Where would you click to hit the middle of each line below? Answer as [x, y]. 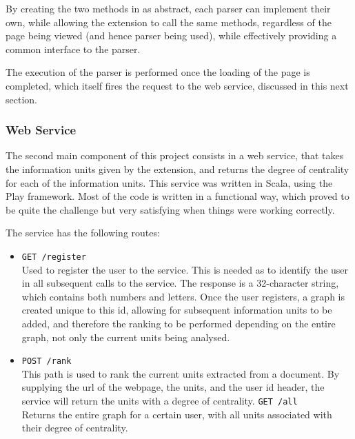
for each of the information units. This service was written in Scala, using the [169, 182]
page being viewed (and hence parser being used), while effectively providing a [171, 35]
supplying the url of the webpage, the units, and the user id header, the [173, 387]
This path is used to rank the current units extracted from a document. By [181, 373]
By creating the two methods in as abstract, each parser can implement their [168, 8]
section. [21, 99]
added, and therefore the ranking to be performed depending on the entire [179, 323]
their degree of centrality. [75, 428]
